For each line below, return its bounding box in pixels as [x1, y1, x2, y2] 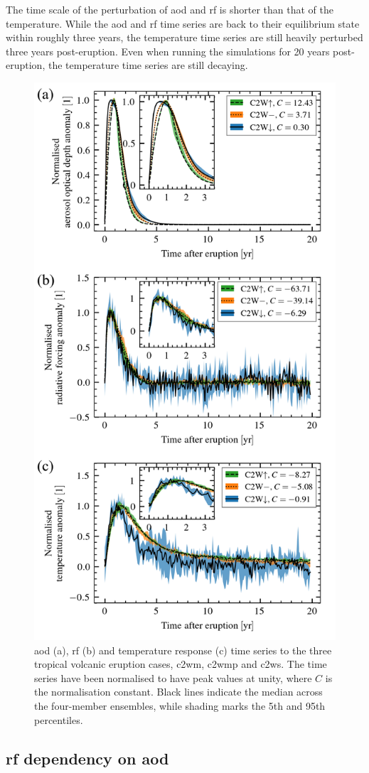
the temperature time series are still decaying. [48, 58, 248, 72]
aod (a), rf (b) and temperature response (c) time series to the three [34, 642, 332, 657]
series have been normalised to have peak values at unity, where [34, 670, 312, 685]
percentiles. [34, 712, 83, 727]
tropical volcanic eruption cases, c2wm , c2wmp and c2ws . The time [34, 656, 327, 671]
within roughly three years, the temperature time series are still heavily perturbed [6, 30, 363, 45]
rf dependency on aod [6, 747, 169, 769]
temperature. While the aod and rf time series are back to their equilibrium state [6, 16, 360, 31]
